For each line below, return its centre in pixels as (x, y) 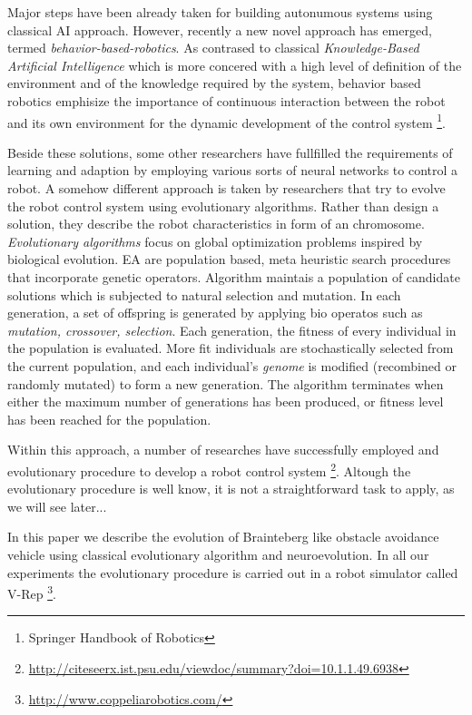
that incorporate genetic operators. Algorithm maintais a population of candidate (234, 276)
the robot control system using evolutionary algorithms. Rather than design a (223, 206)
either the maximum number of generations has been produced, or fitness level (226, 402)
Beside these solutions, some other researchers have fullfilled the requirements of (230, 152)
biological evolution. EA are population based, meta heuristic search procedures (229, 259)
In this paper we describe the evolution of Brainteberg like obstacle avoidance (223, 537)
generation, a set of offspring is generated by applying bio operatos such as (215, 313)
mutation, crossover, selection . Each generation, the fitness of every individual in (232, 330)
